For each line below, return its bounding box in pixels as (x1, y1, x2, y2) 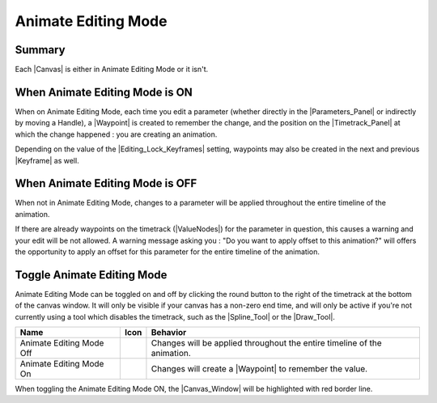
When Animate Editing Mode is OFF (15, 176, 197, 190)
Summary (15, 43, 66, 57)
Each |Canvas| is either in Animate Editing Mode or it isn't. (15, 65, 209, 74)
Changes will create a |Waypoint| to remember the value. (151, 363, 368, 375)
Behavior (151, 327, 187, 338)
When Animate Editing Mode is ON (15, 85, 193, 99)
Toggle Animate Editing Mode (15, 268, 168, 282)
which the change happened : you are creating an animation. (15, 129, 218, 139)
